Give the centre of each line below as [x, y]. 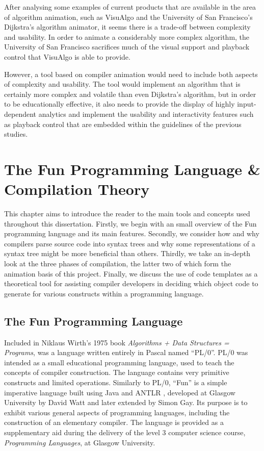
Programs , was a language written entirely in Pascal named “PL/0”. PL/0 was [126, 352]
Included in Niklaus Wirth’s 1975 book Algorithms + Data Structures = [117, 342]
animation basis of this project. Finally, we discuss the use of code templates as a [131, 273]
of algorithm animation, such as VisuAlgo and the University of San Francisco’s [128, 17]
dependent [20, 114]
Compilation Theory [77, 189]
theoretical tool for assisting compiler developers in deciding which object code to [131, 283]
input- [247, 104]
